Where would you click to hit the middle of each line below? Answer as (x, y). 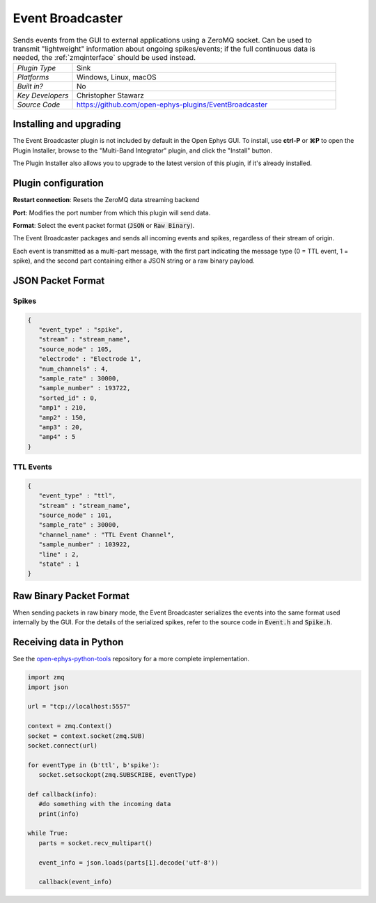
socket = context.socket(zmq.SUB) (86, 736)
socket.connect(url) (62, 745)
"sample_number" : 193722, (85, 388)
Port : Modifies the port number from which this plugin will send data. (112, 213)
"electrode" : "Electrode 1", (90, 359)
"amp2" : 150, (63, 417)
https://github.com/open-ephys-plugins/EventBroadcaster (172, 105)
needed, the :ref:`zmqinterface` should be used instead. (104, 57)
